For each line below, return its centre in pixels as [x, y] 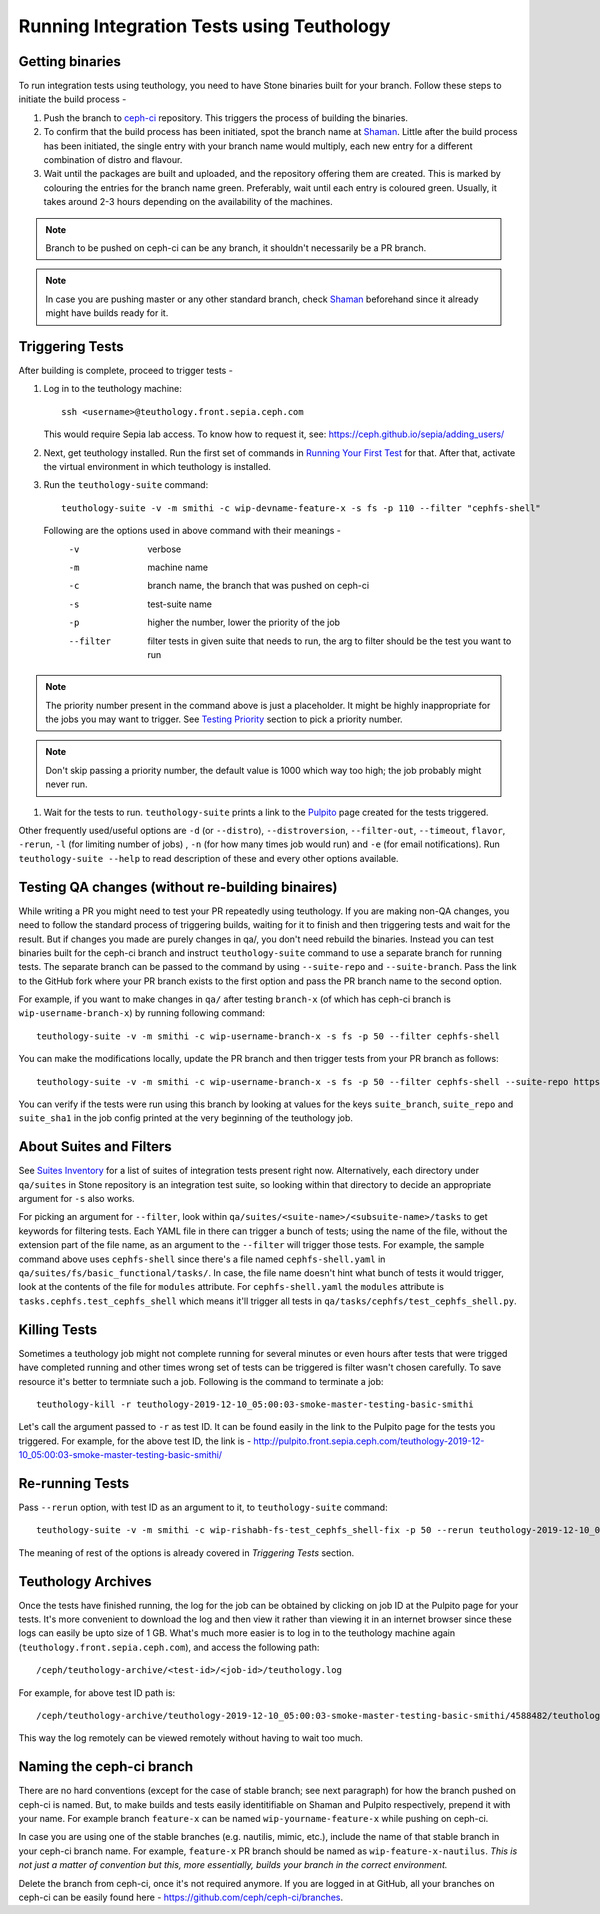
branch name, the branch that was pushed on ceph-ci [258, 586]
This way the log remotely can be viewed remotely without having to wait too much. [191, 1738]
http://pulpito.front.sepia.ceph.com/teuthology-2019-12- [369, 1441]
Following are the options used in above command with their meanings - [192, 531]
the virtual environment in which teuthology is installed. [157, 466]
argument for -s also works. [76, 1199]
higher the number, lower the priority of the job [243, 622]
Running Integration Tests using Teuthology [204, 26]
